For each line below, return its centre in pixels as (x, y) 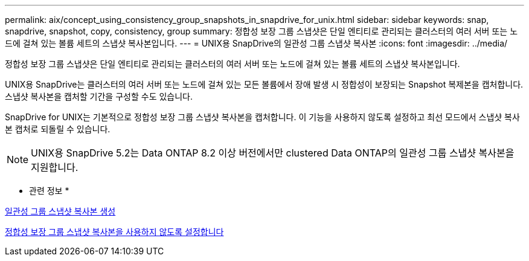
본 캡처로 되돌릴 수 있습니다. (58, 129)
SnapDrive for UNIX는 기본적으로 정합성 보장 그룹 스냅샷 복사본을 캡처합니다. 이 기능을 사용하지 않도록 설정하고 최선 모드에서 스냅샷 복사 (262, 117)
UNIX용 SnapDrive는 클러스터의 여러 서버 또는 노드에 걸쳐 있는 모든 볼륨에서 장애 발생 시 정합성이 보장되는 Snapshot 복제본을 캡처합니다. (264, 84)
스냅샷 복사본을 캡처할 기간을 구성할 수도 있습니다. (99, 96)
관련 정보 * (49, 191)
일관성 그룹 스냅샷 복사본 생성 (60, 211)
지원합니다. (55, 167)
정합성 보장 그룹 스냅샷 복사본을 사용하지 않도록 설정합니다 (114, 232)
